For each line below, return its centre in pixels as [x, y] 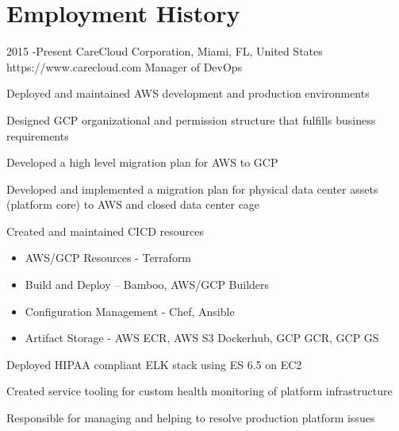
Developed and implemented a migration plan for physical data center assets [192, 189]
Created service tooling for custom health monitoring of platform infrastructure [199, 391]
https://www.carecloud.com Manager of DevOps [125, 66]
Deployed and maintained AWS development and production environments [188, 93]
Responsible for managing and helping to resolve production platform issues [191, 418]
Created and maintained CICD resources [105, 231]
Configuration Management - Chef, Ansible [130, 311]
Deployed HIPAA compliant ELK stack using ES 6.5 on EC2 [154, 364]
